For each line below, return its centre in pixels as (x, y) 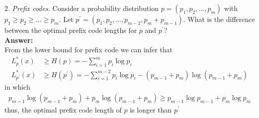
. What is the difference (219, 19)
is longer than (151, 110)
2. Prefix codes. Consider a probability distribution (82, 8)
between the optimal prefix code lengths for (71, 30)
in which (17, 86)
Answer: (19, 40)
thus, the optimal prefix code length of (63, 110)
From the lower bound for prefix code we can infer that (88, 50)
